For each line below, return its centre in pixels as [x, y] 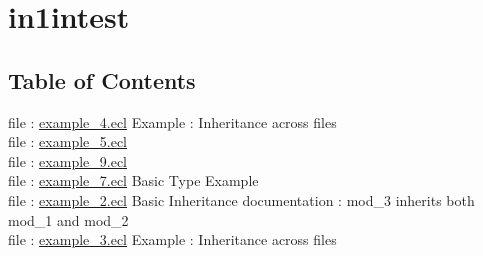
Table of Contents [102, 79]
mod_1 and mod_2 [68, 219]
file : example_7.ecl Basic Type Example [133, 180]
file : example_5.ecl [67, 141]
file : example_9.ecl [67, 160]
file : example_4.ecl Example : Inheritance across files [172, 121]
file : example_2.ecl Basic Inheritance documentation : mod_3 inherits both [241, 199]
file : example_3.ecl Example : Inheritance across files [172, 239]
